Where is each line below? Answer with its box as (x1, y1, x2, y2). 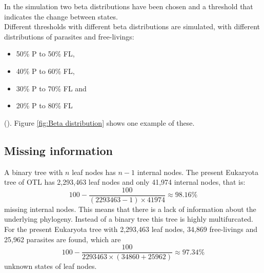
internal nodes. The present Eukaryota (137, 166, 258, 177)
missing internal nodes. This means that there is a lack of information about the (4, 203, 256, 214)
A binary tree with (4, 166, 63, 177)
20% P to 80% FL (16, 100, 73, 111)
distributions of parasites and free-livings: (4, 31, 134, 42)
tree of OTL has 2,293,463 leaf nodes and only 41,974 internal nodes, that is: (4, 177, 246, 187)
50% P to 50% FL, (16, 48, 75, 59)
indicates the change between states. (4, 11, 118, 22)
